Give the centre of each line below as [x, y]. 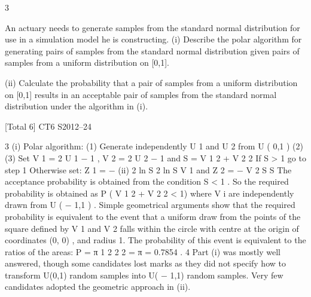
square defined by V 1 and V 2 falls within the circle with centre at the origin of [152, 228]
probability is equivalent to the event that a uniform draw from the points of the [153, 216]
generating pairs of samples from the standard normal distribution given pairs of [152, 50]
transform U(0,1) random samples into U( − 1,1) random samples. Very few [144, 275]
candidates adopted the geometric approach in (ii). [98, 287]
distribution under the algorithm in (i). [77, 106]
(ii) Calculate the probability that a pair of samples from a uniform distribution [151, 82]
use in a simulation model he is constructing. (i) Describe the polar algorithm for [153, 39]
